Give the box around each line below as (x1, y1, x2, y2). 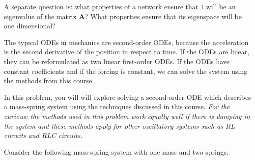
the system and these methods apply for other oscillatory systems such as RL (4, 120, 235, 131)
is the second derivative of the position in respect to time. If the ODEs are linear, (4, 46, 250, 57)
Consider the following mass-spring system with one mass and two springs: (4, 146, 229, 157)
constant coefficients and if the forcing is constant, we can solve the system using (4, 66, 248, 76)
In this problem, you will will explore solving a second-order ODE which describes (4, 91, 251, 102)
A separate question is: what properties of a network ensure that (4, 1, 198, 11)
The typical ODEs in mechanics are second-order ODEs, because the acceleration (4, 37, 249, 47)
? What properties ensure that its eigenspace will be (85, 11, 242, 21)
